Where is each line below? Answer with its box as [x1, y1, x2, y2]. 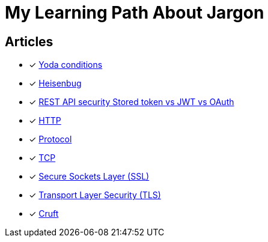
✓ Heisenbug [29, 78, 82, 89]
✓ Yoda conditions [29, 59, 103, 70]
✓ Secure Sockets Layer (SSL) [29, 171, 150, 182]
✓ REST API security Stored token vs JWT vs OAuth [29, 97, 234, 107]
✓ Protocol [29, 134, 72, 145]
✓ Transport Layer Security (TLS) [29, 190, 161, 201]
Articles [5, 34, 53, 49]
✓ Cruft [29, 208, 59, 219]
